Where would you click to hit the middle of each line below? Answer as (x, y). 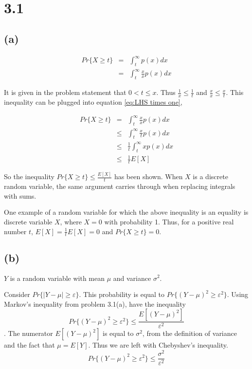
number (15, 231)
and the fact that (29, 345)
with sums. (20, 195)
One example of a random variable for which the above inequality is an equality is (126, 212)
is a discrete (210, 176)
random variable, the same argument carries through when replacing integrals (120, 186)
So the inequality (29, 176)
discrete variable (28, 221)
